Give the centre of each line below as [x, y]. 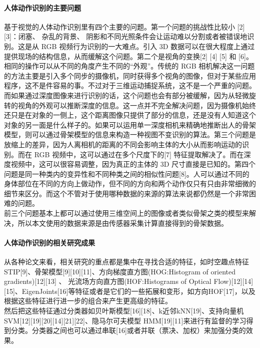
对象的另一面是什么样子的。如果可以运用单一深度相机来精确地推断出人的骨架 [130, 124]
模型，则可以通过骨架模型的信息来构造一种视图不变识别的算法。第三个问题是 [130, 134]
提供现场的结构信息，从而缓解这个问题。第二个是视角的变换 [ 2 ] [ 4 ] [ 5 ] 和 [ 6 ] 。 [128, 56]
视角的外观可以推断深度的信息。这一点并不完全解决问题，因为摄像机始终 [137, 105]
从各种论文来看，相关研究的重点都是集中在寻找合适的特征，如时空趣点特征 [126, 262]
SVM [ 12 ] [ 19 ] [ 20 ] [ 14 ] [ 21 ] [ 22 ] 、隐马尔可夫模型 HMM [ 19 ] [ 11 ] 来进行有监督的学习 [125, 320]
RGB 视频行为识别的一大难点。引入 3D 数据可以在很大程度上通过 [148, 46]
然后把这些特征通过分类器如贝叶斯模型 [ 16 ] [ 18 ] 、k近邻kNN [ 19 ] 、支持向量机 [124, 311]
